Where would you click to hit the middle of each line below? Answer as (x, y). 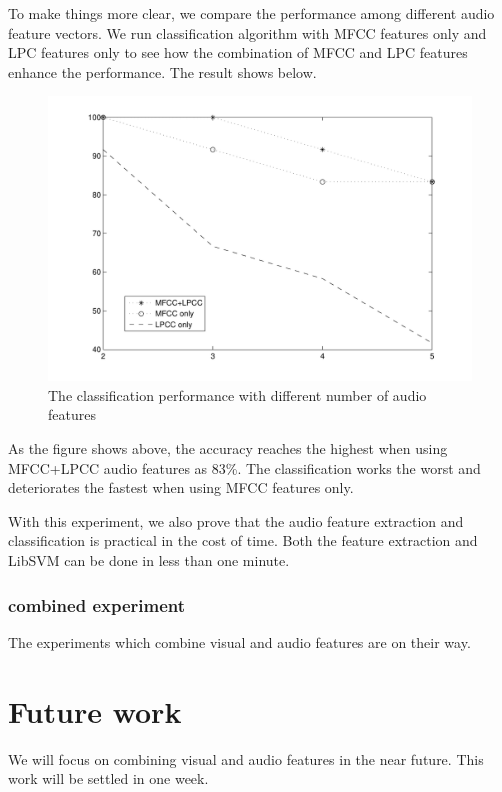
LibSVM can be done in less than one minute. (149, 560)
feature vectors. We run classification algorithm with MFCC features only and (247, 32)
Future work (95, 710)
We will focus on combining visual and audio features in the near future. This (246, 758)
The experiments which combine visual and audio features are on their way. (239, 641)
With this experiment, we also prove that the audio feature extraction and (236, 520)
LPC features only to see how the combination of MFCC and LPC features (238, 52)
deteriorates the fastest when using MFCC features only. (181, 487)
